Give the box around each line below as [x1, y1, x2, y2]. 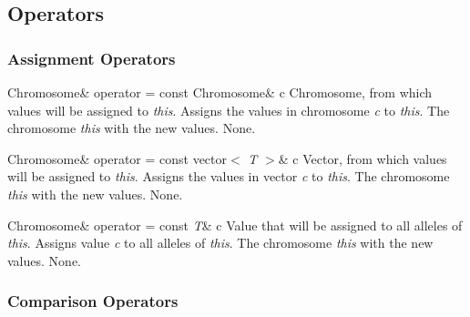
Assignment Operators [7, 46, 176, 69]
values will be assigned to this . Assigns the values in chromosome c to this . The [7, 100, 450, 119]
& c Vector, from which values [278, 148, 447, 168]
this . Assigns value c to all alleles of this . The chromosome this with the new [7, 233, 434, 252]
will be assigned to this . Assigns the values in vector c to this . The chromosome [7, 167, 450, 186]
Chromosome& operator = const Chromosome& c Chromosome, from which [7, 83, 433, 101]
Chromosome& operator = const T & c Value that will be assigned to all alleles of [7, 215, 463, 234]
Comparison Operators [7, 290, 179, 312]
